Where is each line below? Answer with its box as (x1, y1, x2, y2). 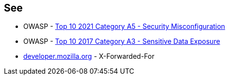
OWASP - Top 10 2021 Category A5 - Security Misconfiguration (23, 22, 225, 31)
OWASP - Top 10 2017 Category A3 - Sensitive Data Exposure (23, 37, 220, 46)
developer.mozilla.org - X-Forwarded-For (23, 52, 155, 61)
